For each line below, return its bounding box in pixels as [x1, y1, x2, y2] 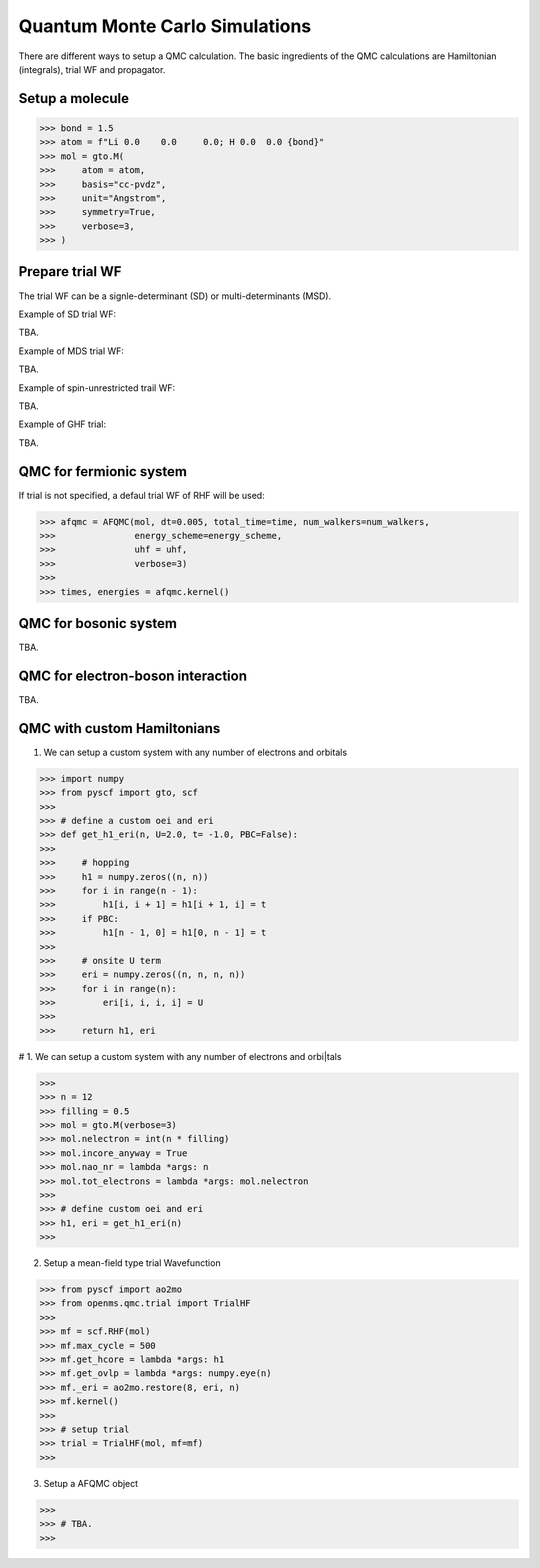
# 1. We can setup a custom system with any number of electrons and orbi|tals [18, 1050, 342, 1062]
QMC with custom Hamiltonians [18, 720, 221, 737]
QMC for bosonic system [18, 615, 177, 632]
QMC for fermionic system [18, 463, 187, 480]
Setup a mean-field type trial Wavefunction [43, 1257, 221, 1269]
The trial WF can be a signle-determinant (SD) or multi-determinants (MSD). [18, 290, 332, 302]
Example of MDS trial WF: [18, 345, 125, 357]
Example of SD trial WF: [18, 308, 117, 320]
